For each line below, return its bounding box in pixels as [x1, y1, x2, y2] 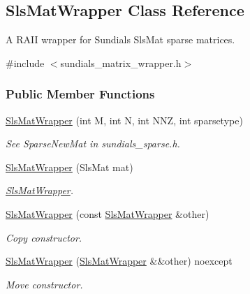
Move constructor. [6, 277, 83, 291]
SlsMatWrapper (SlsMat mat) [6, 159, 133, 174]
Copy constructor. [6, 230, 82, 244]
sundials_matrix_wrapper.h [60, 55, 182, 70]
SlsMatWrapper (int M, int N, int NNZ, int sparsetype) [6, 112, 243, 127]
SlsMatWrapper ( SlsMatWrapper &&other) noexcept [6, 253, 233, 268]
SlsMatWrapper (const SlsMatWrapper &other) [6, 206, 209, 221]
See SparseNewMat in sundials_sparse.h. [6, 136, 180, 151]
